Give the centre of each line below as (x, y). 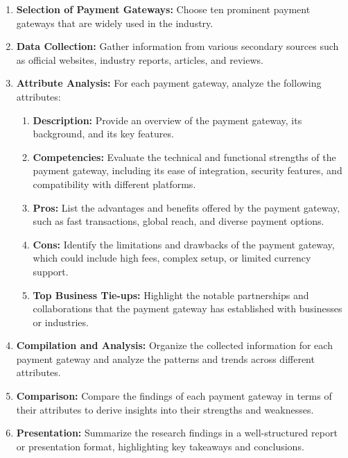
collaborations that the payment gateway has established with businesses (188, 308)
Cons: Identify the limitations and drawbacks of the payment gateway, (184, 244)
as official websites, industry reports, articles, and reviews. (140, 59)
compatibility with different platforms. (114, 184)
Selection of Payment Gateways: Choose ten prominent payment (163, 9)
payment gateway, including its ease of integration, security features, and (188, 170)
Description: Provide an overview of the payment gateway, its (167, 120)
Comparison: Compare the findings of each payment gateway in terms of (174, 396)
